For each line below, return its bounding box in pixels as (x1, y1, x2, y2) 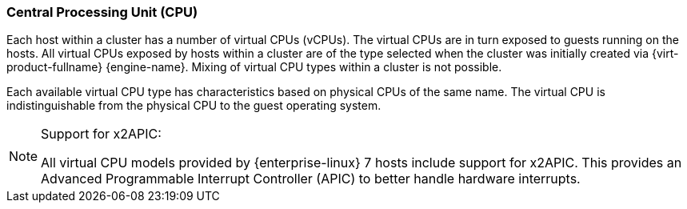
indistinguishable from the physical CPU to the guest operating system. (6, 98, 381, 113)
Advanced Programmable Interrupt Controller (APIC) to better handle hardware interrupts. (41, 171, 581, 187)
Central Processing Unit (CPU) (6, 4, 198, 20)
